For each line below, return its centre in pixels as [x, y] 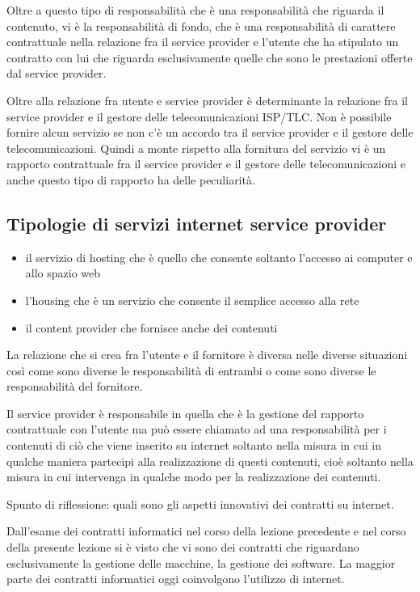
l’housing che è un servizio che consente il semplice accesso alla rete [192, 300]
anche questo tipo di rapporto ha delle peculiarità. [131, 179]
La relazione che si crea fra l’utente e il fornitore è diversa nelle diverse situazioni [207, 355]
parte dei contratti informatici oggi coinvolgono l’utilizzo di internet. [176, 579]
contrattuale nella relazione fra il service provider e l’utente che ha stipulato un [203, 42]
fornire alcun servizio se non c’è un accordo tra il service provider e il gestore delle [210, 132]
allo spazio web [63, 273]
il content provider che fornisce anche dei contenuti [151, 327]
